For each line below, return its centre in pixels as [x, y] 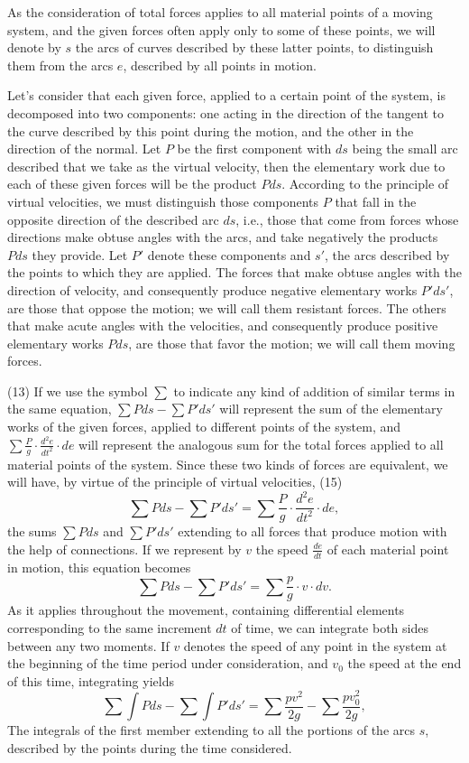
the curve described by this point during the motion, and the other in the [211, 130]
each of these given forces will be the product [132, 184]
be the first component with [254, 149]
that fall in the [376, 201]
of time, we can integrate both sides [330, 628]
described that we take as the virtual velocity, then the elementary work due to [226, 166]
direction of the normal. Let [84, 149]
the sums [32, 531]
